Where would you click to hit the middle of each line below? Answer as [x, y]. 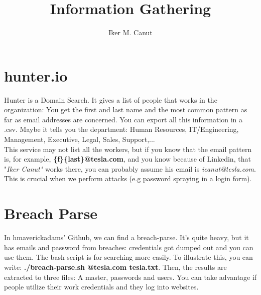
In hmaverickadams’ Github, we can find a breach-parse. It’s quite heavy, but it [126, 237]
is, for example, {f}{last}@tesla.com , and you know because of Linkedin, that [127, 159]
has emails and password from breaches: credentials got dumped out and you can [129, 247]
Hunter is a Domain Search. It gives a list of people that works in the [111, 99]
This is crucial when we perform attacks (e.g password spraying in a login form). [128, 178]
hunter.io [36, 75]
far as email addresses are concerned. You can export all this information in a [123, 119]
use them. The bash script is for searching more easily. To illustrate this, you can [128, 257]
